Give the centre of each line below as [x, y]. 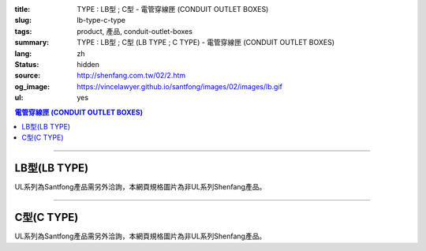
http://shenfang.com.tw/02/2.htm [131, 76]
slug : [23, 21]
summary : [32, 43]
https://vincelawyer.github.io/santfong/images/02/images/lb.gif [180, 86]
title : [22, 9]
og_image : [32, 86]
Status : [27, 64]
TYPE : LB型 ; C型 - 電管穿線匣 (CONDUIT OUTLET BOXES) [173, 9]
